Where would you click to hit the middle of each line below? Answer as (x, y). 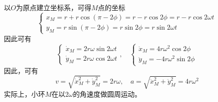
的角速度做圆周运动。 (107, 93)
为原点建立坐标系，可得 (54, 7)
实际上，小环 (24, 93)
